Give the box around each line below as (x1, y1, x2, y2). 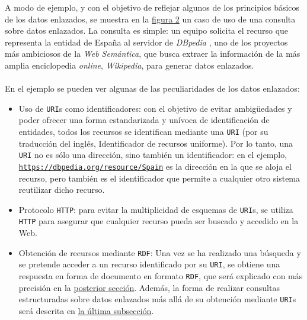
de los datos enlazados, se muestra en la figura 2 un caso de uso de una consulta (5, 12, 296, 25)
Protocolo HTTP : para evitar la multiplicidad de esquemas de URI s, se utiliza (18, 203, 293, 215)
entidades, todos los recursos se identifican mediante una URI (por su (18, 125, 268, 137)
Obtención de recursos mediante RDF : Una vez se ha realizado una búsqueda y (18, 246, 301, 258)
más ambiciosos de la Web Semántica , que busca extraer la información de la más (5, 47, 300, 60)
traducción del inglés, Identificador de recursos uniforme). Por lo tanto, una (18, 137, 293, 149)
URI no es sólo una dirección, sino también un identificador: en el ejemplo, (18, 148, 287, 161)
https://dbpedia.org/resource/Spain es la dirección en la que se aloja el (18, 160, 292, 172)
